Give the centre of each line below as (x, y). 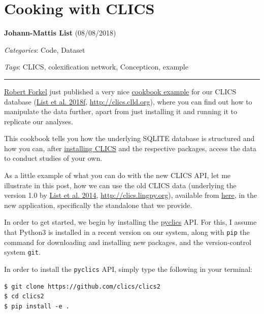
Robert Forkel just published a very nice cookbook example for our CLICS (120, 91)
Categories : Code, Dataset (45, 49)
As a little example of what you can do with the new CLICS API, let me (118, 175)
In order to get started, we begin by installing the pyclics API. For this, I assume (130, 222)
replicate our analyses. (39, 121)
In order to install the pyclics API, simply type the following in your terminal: (128, 269)
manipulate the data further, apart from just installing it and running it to (121, 111)
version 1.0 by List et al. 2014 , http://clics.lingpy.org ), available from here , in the (131, 195)
